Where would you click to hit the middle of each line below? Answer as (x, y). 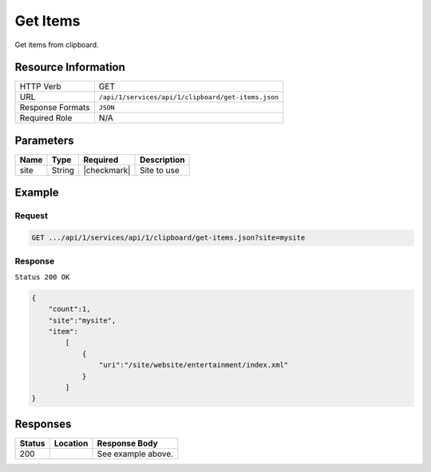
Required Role (46, 118)
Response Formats (55, 108)
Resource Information (70, 67)
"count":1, (69, 309)
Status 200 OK (42, 277)
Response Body (128, 443)
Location (71, 443)
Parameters (44, 140)
